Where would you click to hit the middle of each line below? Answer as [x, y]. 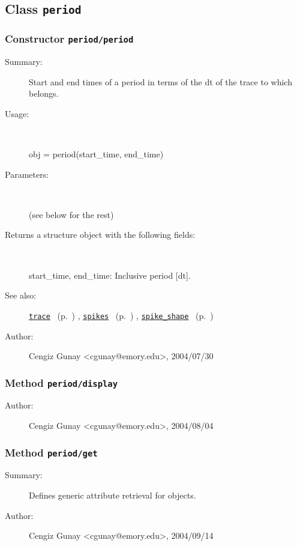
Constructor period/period [69, 39]
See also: [21, 295]
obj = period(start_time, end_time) [96, 154]
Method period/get [51, 452]
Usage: [17, 113]
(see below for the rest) [71, 214]
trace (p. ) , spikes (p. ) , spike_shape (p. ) [121, 315]
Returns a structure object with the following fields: [100, 235]
